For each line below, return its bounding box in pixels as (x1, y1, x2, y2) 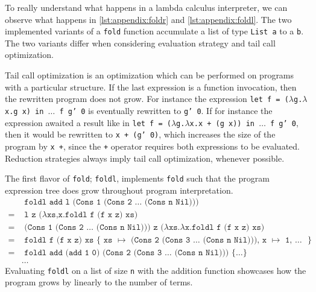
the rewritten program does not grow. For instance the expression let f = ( (5, 92, 289, 105)
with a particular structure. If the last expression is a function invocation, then (5, 80, 297, 93)
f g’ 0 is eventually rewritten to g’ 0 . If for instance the (59, 104, 273, 116)
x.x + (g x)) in (189, 119, 254, 128)
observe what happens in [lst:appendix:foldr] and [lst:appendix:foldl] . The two (5, 13, 292, 25)
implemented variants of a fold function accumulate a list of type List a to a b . (5, 25, 304, 37)
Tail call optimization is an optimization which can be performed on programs (5, 69, 294, 81)
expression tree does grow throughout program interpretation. (5, 183, 233, 196)
